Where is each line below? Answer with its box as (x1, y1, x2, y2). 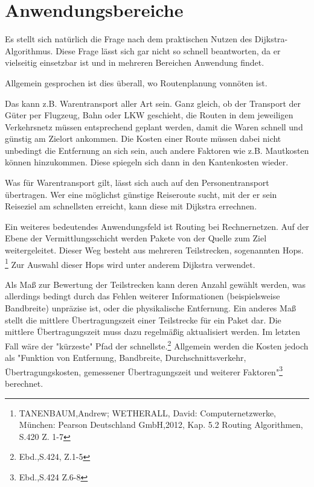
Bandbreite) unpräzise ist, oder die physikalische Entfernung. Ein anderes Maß (5, 302, 296, 314)
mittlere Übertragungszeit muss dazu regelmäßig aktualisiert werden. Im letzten (5, 325, 300, 338)
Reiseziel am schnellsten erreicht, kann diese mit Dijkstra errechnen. (5, 200, 257, 212)
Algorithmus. (5, 44, 53, 57)
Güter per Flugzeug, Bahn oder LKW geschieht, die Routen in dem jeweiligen (5, 109, 293, 121)
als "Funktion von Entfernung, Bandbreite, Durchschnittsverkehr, (5, 351, 246, 364)
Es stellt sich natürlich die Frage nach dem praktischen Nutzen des (5, 33, 252, 45)
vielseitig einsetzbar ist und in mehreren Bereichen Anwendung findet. (5, 56, 264, 69)
